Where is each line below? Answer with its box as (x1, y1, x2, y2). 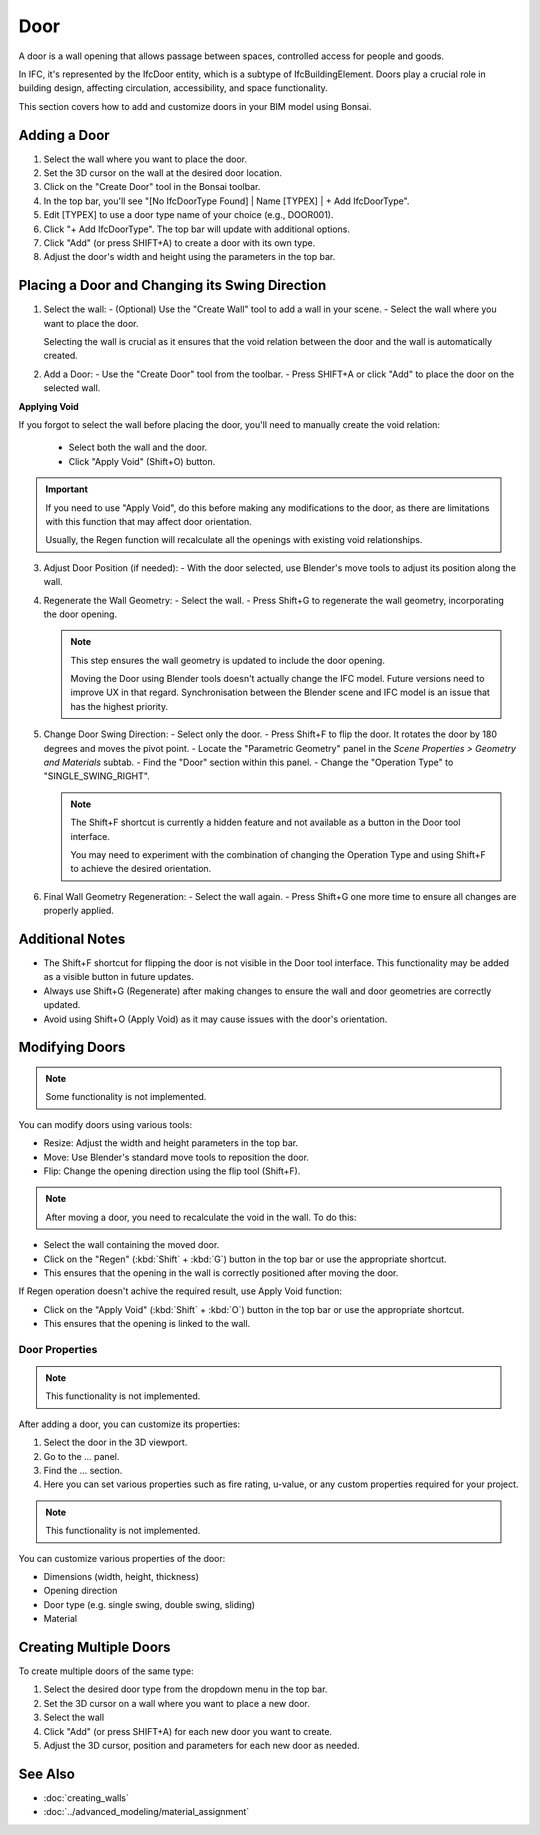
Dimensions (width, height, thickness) (43, 1570, 200, 1582)
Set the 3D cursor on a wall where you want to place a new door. (43, 1697, 310, 1709)
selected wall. (43, 382, 101, 394)
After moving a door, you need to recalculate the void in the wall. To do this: (45, 1211, 357, 1223)
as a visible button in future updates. (43, 971, 194, 983)
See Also (18, 1765, 75, 1782)
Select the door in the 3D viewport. (43, 1436, 188, 1449)
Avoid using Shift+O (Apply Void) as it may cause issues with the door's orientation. (43, 1013, 388, 1025)
